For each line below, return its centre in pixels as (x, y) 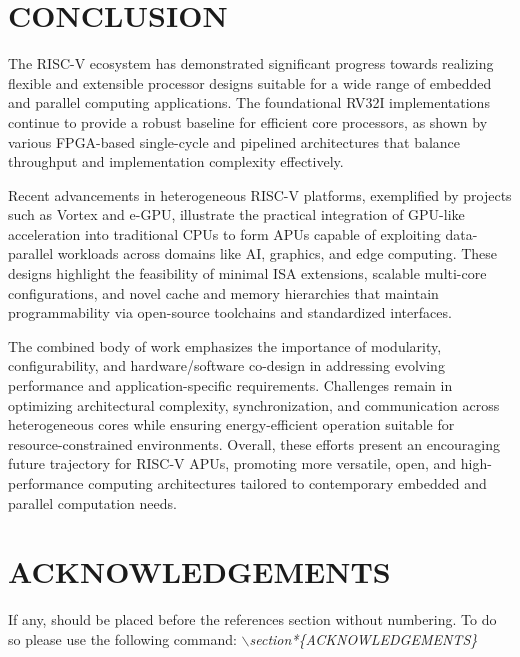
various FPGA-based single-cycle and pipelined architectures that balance (234, 141)
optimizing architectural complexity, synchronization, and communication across (254, 404)
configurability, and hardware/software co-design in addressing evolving (226, 365)
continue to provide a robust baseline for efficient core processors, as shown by (248, 121)
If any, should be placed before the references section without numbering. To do (252, 619)
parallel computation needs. (92, 502)
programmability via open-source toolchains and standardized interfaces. (230, 312)
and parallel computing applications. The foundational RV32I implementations (249, 102)
